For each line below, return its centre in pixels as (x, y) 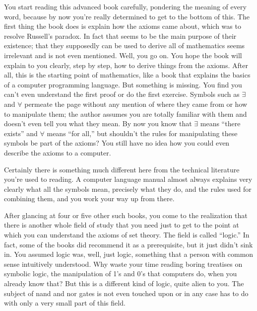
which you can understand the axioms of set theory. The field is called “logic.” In (127, 235)
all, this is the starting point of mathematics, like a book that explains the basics (127, 75)
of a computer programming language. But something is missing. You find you (123, 84)
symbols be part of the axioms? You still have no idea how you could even (117, 143)
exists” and (21, 133)
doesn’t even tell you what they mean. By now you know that (98, 123)
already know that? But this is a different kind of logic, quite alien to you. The (124, 283)
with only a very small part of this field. (65, 303)
